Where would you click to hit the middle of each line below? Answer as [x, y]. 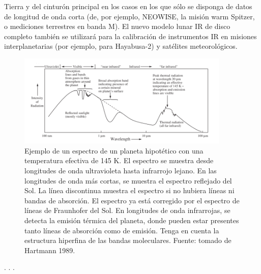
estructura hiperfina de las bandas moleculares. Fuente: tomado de [128, 240]
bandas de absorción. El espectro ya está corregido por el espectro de [132, 200]
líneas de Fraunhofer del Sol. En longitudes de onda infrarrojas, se [127, 210]
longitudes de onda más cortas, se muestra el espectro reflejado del [128, 180]
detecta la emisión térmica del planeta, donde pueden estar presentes [132, 220]
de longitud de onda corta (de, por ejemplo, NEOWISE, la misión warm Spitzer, [129, 16]
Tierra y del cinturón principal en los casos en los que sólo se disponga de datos [128, 6]
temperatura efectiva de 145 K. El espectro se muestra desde [119, 160]
